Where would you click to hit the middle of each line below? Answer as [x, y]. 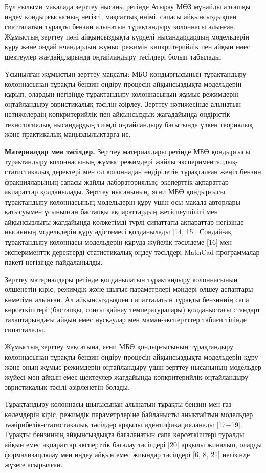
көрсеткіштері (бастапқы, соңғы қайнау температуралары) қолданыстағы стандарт [132, 309]
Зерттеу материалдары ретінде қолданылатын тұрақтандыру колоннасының [121, 279]
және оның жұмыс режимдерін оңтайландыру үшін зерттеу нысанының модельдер [133, 367]
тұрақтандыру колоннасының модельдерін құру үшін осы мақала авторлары [123, 201]
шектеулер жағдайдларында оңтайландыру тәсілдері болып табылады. [114, 56]
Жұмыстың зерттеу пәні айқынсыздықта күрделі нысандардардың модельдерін [127, 36]
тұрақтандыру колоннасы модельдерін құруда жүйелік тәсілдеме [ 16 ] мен [118, 242]
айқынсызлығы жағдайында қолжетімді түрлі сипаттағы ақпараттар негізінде [124, 221]
